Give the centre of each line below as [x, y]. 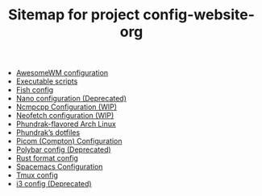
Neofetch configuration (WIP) [65, 116]
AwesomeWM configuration [62, 73]
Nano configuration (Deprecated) [71, 99]
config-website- [199, 15]
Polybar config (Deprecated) [63, 149]
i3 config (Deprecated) [54, 184]
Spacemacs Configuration [59, 167]
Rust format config [47, 158]
